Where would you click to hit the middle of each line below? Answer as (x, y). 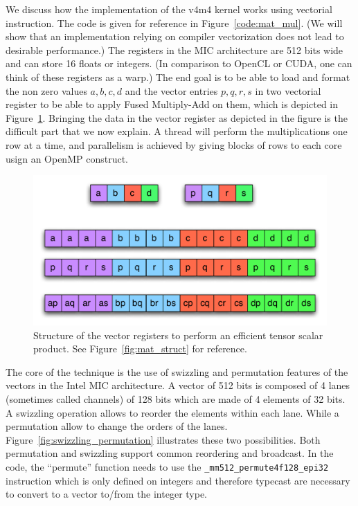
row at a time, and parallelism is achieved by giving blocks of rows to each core (174, 144)
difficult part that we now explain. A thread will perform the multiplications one (177, 131)
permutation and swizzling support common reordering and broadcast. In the (170, 453)
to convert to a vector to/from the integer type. (107, 494)
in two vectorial (288, 90)
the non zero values (46, 90)
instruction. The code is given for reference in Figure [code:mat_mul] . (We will (174, 22)
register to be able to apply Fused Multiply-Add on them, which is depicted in (172, 104)
